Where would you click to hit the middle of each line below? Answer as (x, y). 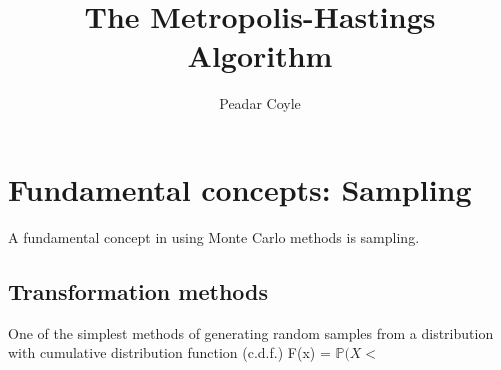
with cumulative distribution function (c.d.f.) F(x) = (169, 352)
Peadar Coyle (260, 103)
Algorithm (260, 55)
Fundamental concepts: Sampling (240, 188)
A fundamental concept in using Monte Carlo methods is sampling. (214, 236)
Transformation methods (138, 290)
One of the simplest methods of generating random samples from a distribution (251, 332)
